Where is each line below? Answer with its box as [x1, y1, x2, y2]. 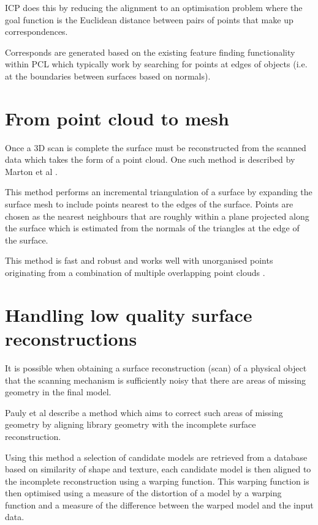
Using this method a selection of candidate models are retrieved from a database [5, 450, 308, 463]
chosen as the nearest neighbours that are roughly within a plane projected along [5, 209, 309, 222]
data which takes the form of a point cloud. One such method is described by [5, 153, 295, 166]
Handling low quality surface [5, 302, 252, 327]
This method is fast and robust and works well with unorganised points [5, 254, 273, 267]
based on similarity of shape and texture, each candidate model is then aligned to [5, 463, 311, 475]
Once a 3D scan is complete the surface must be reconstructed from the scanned [5, 141, 306, 154]
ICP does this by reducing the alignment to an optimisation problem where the [5, 1, 303, 13]
